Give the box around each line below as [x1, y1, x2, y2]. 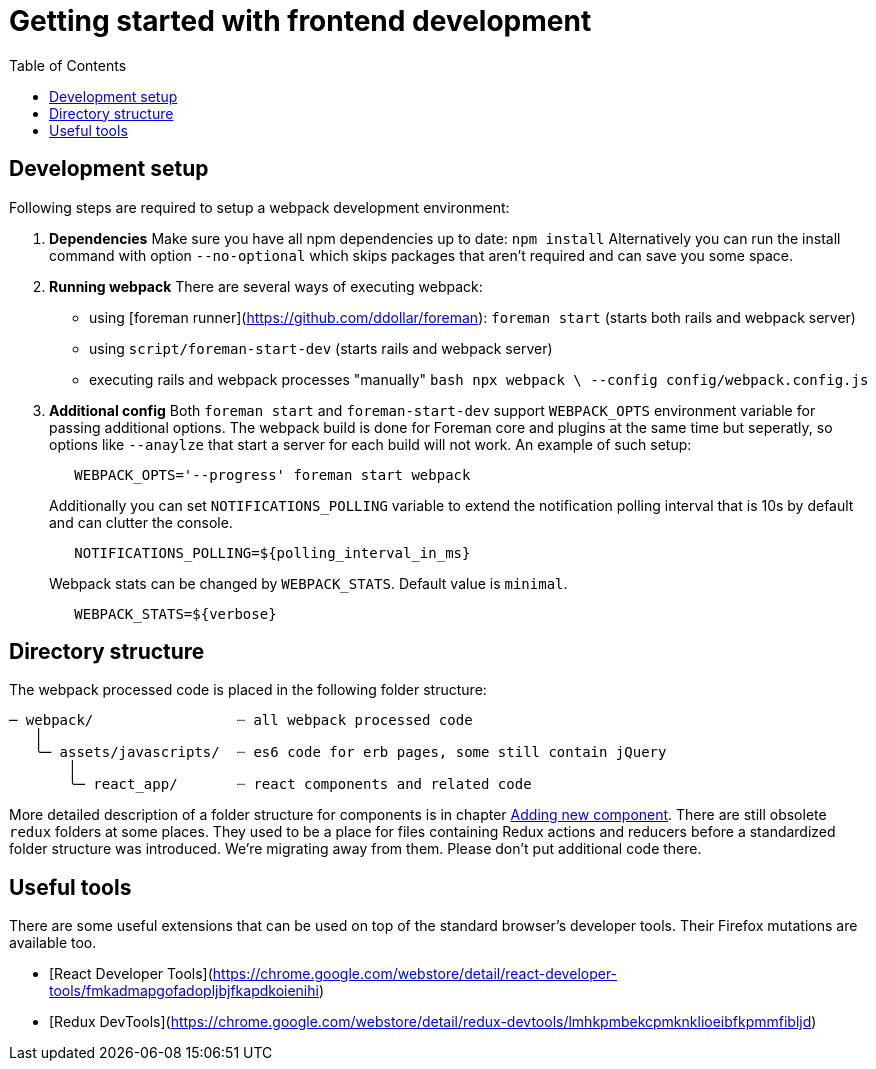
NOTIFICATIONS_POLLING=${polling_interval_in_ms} [74, 544, 471, 561]
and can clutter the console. [49, 513, 233, 531]
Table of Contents [9, 56, 127, 74]
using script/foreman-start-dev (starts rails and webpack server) [89, 339, 553, 357]
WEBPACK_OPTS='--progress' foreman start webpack [74, 466, 471, 483]
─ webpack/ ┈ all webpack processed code [9, 712, 473, 729]
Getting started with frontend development [9, 4, 592, 38]
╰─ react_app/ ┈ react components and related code [68, 776, 532, 793]
